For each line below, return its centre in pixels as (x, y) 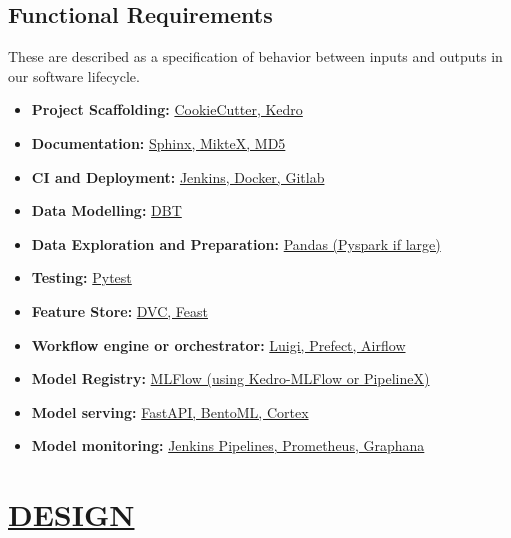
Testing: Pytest (81, 277)
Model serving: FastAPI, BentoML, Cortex (170, 411)
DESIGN (71, 514)
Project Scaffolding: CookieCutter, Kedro (167, 109)
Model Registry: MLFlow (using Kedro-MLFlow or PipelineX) (230, 378)
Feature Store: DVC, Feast (120, 310)
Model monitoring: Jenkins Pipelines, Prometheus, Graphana (228, 445)
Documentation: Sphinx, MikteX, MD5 (158, 142)
